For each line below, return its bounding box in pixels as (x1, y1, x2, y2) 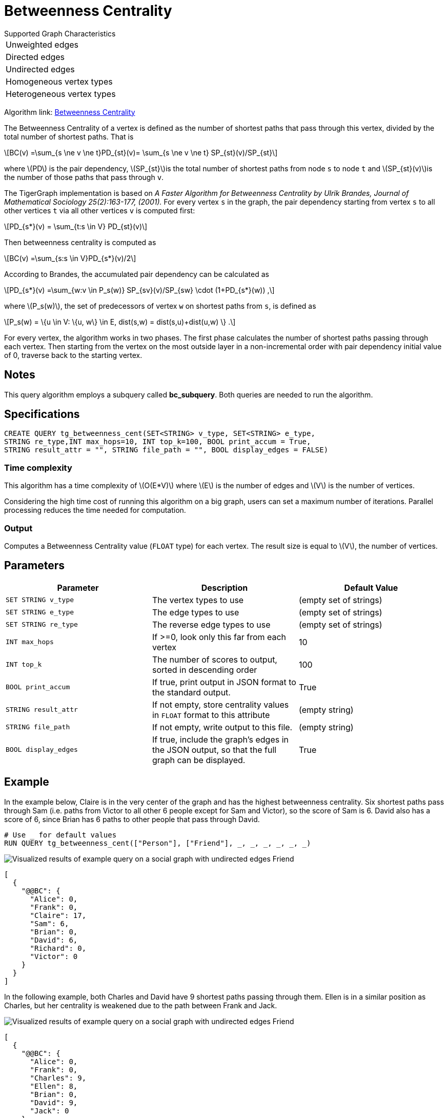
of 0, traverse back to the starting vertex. (4, 350, 142, 360)
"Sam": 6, (30, 919, 69, 928)
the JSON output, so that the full (152, 744, 277, 755)
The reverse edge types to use (152, 619, 271, 630)
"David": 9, (30, 1098, 78, 1107)
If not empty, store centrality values (152, 699, 289, 710)
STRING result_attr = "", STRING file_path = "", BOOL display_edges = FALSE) (4, 446, 329, 454)
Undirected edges (6, 64, 75, 74)
